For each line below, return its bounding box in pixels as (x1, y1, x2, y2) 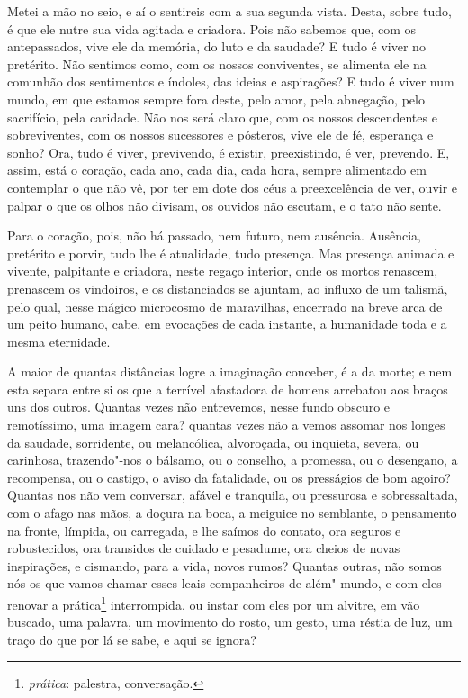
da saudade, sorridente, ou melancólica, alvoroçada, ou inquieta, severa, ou (7, 432, 419, 451)
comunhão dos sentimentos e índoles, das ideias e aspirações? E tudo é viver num (7, 72, 454, 91)
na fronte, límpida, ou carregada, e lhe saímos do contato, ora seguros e (7, 521, 401, 539)
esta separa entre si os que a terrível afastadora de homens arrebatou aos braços (7, 379, 448, 398)
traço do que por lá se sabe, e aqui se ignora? (7, 630, 256, 648)
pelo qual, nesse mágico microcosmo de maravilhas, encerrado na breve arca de (7, 296, 443, 315)
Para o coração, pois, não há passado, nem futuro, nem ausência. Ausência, (7, 226, 421, 245)
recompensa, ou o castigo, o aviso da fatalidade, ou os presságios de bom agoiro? (7, 467, 451, 486)
